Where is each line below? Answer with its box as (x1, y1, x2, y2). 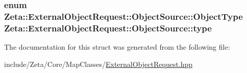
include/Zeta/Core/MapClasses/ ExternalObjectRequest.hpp (4, 58, 193, 69)
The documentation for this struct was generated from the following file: (4, 42, 230, 52)
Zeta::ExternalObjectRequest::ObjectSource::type (4, 21, 212, 34)
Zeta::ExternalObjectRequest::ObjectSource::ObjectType (4, 10, 243, 22)
